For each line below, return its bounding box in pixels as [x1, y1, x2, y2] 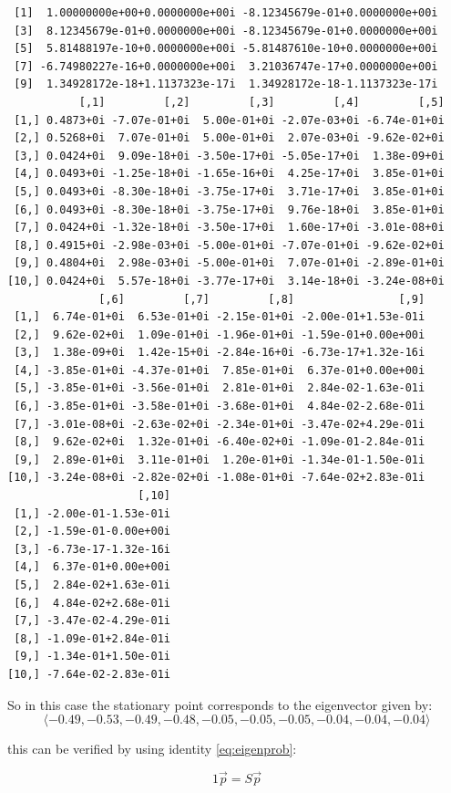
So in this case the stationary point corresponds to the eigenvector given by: [7, 694, 433, 714]
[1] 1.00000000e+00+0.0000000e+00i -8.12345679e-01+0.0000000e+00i [14, 6, 438, 19]
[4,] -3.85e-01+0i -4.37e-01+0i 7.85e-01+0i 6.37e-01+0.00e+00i [14, 363, 425, 377]
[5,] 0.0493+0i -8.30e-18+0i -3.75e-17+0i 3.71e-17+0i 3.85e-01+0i [14, 184, 445, 198]
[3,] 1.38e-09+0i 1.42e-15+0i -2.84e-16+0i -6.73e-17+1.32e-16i [14, 346, 425, 360]
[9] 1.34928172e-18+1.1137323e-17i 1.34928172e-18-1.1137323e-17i [14, 78, 438, 91]
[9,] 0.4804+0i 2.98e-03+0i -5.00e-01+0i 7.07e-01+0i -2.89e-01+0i [14, 256, 445, 270]
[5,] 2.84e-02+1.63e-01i [14, 579, 170, 591]
